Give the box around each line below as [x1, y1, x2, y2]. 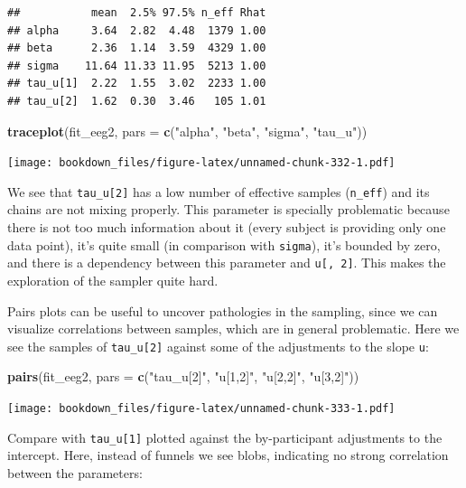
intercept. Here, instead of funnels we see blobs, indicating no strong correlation [7, 446, 449, 465]
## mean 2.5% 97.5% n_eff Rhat [7, 6, 266, 19]
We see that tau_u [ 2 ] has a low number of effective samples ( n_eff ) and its [7, 182, 430, 201]
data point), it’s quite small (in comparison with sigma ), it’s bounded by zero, [7, 235, 441, 254]
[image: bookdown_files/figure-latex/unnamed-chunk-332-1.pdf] [7, 156, 396, 170]
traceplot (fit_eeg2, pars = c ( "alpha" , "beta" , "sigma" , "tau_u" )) [7, 121, 368, 140]
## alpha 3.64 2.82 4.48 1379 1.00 [7, 23, 266, 37]
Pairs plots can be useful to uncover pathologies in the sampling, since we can [7, 301, 438, 320]
